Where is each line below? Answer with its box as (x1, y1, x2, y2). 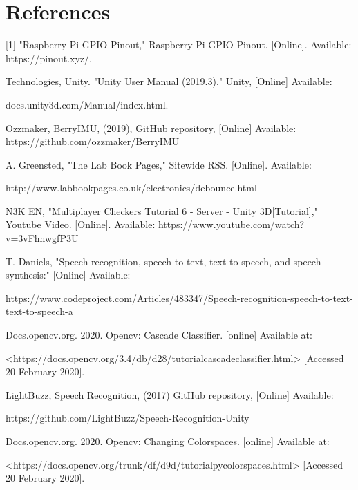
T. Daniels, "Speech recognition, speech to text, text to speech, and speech (6, 254, 321, 268)
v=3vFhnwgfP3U (6, 231, 79, 245)
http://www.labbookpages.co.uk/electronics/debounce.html (6, 180, 257, 195)
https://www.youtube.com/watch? (158, 217, 305, 232)
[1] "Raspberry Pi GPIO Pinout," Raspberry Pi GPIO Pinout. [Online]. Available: (6, 37, 352, 52)
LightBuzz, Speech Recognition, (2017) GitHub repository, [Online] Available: (6, 387, 334, 402)
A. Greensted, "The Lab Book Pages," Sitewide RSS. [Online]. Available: (6, 157, 312, 171)
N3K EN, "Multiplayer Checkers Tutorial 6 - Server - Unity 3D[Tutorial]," (6, 203, 318, 218)
